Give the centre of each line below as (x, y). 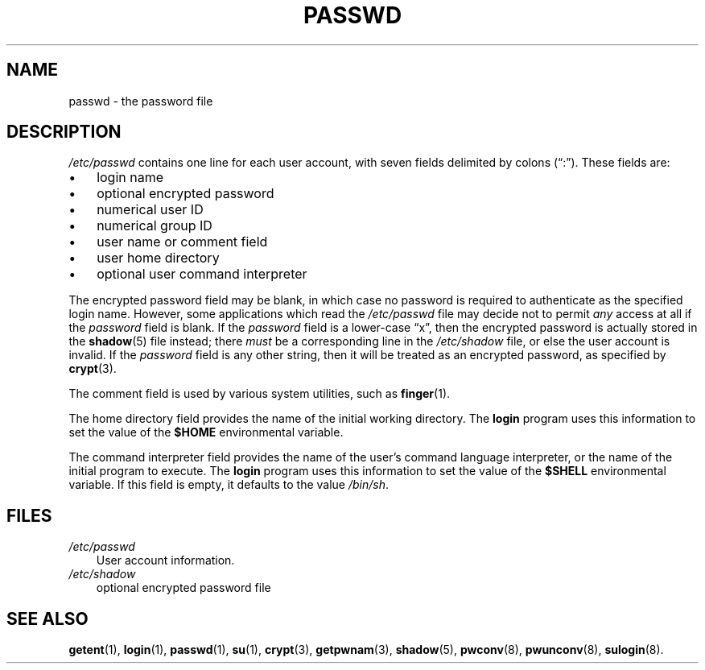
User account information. (165, 560)
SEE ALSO (47, 618)
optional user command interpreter (202, 274)
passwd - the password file (141, 101)
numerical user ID (150, 210)
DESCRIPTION (64, 132)
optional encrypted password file (183, 588)
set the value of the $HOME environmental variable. (206, 432)
